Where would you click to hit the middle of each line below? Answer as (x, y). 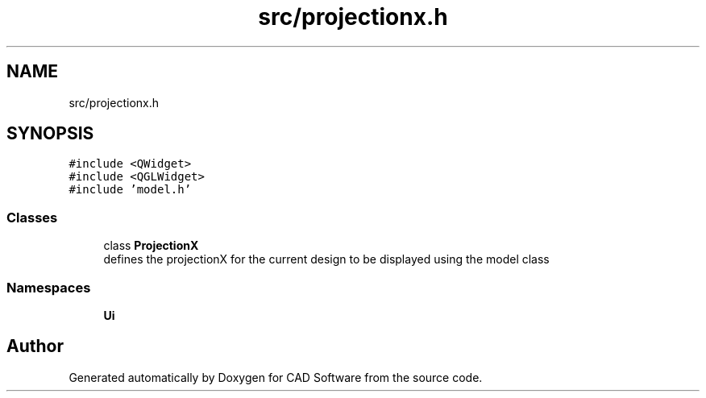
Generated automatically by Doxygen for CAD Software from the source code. (276, 377)
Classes (32, 217)
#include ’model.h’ (130, 190)
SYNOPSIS (50, 134)
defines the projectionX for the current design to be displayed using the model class (326, 259)
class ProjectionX (151, 246)
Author (35, 346)
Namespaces (49, 287)
